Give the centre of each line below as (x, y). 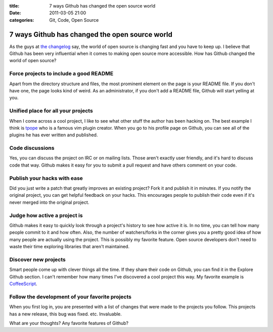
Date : (15, 13)
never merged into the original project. (49, 202)
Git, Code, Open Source (74, 20)
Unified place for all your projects (51, 111)
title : (14, 6)
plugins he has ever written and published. (54, 135)
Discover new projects (37, 259)
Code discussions (32, 148)
